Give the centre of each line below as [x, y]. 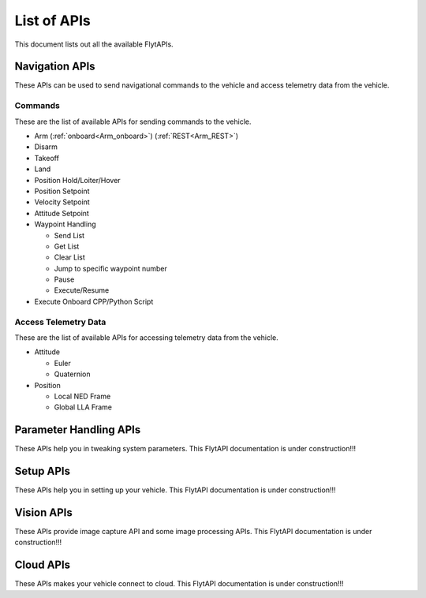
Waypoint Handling [65, 224]
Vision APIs [43, 512]
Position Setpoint [62, 191]
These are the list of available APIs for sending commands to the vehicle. [133, 121]
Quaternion [72, 374]
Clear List [70, 257]
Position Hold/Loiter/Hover [78, 180]
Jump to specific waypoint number [110, 268]
